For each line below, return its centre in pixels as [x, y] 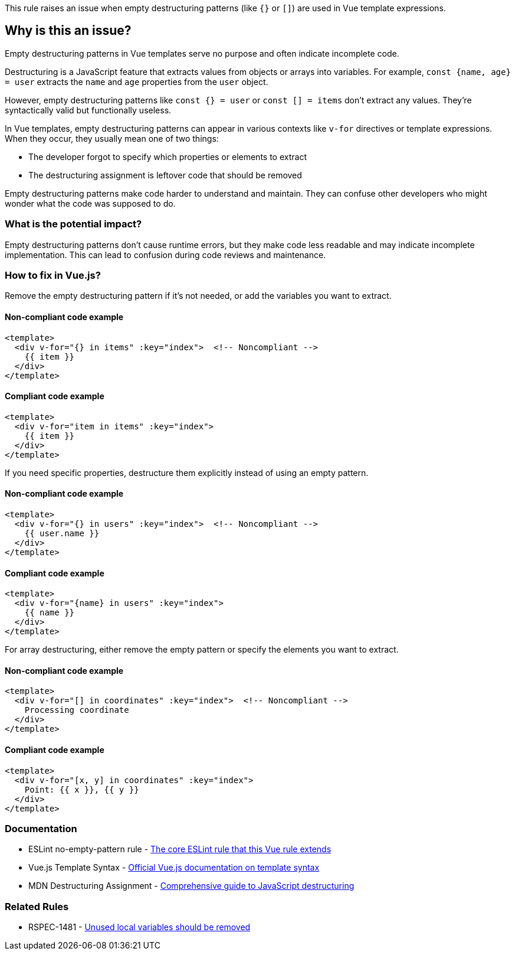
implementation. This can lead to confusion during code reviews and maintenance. [165, 255]
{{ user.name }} [62, 533]
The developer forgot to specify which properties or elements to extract [168, 157]
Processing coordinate [77, 710]
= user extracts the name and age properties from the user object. [137, 82]
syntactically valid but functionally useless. [88, 110]
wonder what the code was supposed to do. [90, 203]
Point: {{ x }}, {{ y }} [82, 789]
